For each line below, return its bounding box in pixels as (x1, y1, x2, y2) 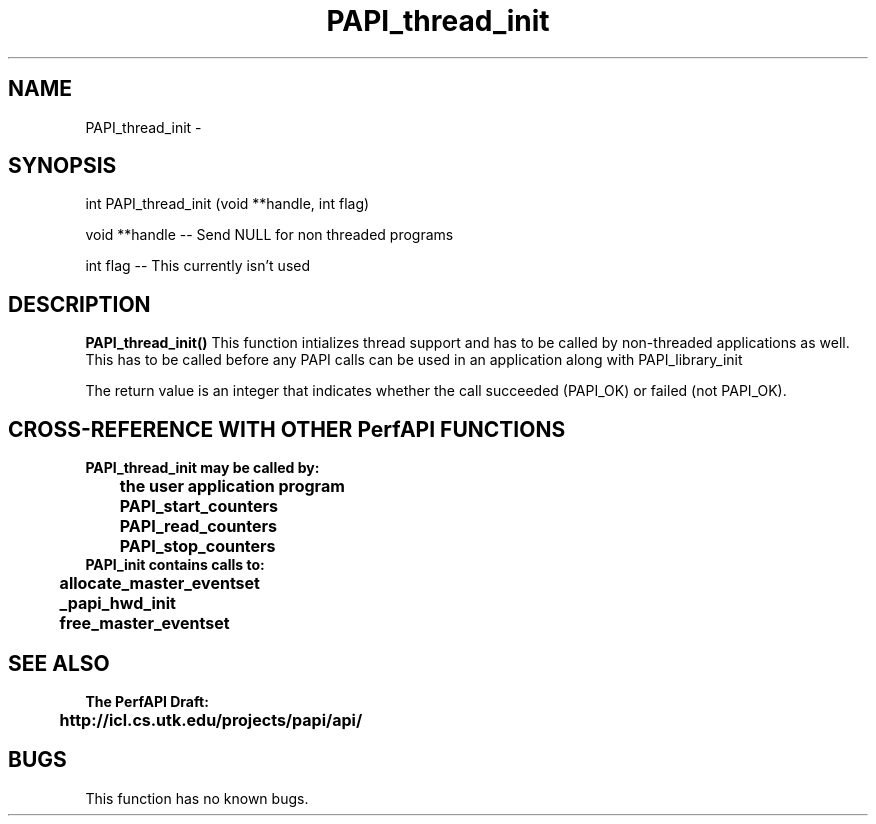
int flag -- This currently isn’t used (85, 257, 311, 275)
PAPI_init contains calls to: (85, 556, 265, 574)
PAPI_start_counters (119, 496, 278, 517)
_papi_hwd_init (59, 593, 176, 614)
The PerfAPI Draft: (85, 692, 209, 710)
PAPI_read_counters (119, 516, 278, 537)
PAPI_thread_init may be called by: (85, 459, 320, 477)
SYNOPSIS (8, 153, 117, 179)
